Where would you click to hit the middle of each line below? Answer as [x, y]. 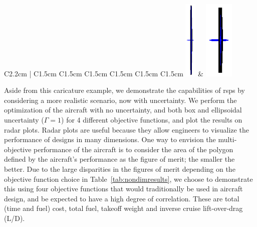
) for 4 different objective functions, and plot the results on [152, 119]
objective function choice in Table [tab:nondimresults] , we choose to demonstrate [128, 179]
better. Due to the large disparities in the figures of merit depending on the [120, 168]
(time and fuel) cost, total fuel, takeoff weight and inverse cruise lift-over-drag [123, 208]
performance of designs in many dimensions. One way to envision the [110, 139]
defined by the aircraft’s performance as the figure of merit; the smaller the [119, 159]
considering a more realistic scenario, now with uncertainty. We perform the [120, 100]
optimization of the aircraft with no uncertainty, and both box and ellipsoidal [123, 110]
